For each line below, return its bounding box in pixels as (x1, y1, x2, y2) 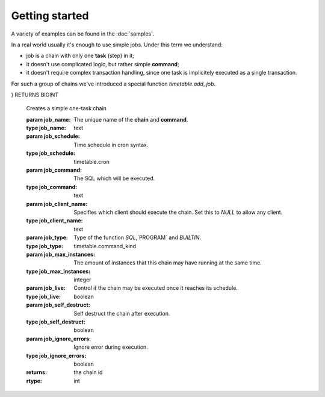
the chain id (73, 369, 103, 376)
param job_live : (26, 284, 66, 292)
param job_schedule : (26, 133, 81, 140)
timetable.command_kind (73, 242, 137, 249)
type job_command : (26, 183, 78, 190)
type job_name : (26, 124, 66, 132)
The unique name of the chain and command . (73, 116, 188, 123)
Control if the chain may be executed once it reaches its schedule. (73, 284, 238, 292)
